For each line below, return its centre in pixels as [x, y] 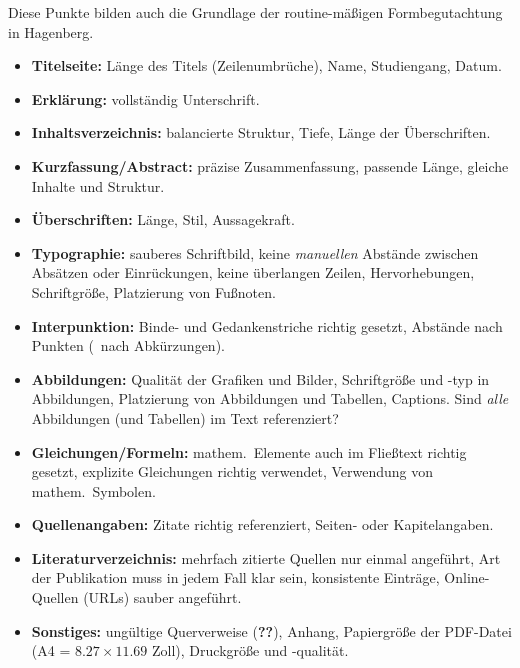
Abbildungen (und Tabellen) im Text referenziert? [185, 417]
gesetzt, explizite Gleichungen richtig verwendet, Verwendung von [232, 471]
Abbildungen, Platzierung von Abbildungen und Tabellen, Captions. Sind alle [270, 398]
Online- [467, 577]
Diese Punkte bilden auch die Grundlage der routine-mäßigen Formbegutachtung [255, 12]
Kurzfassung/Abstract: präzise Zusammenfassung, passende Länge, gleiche [270, 165]
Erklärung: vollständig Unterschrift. [145, 98]
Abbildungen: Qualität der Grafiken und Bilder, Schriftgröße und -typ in [260, 378]
